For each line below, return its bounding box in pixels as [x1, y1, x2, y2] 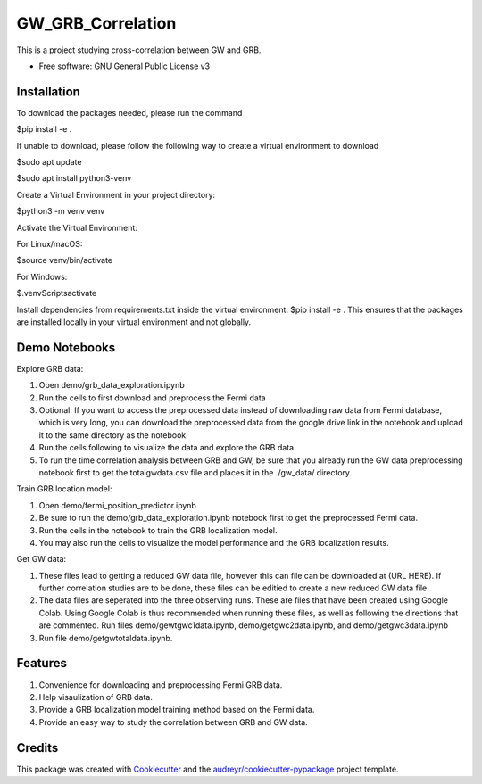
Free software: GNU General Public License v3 [38, 61, 211, 71]
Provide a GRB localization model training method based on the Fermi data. [38, 705, 315, 715]
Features [16, 656, 67, 671]
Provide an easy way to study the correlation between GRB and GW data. [38, 716, 308, 727]
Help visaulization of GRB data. [38, 691, 154, 702]
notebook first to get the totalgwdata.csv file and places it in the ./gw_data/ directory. [38, 466, 353, 477]
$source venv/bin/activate [16, 255, 113, 266]
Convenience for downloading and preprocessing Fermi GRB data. [38, 679, 283, 690]
